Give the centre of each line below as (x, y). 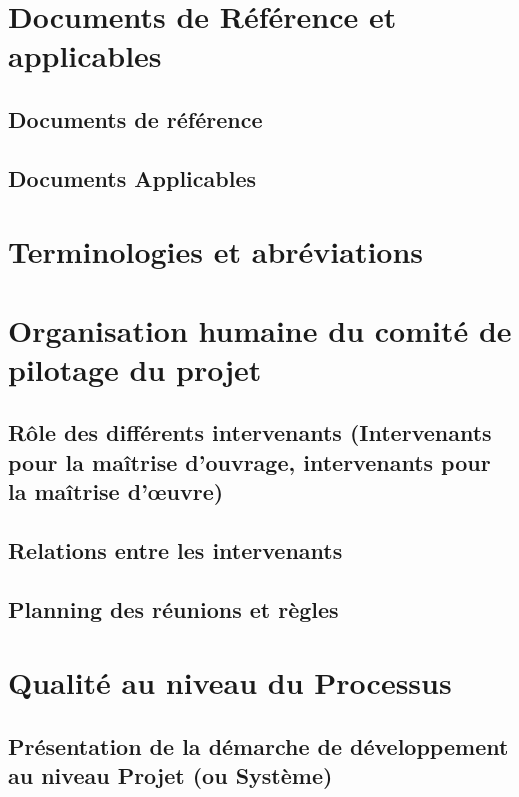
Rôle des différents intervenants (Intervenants (250, 432)
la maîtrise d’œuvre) (116, 491)
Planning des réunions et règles (173, 608)
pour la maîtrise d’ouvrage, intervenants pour (249, 461)
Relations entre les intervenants (175, 550)
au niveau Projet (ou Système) (170, 775)
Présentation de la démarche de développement (258, 745)
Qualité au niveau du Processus (230, 682)
